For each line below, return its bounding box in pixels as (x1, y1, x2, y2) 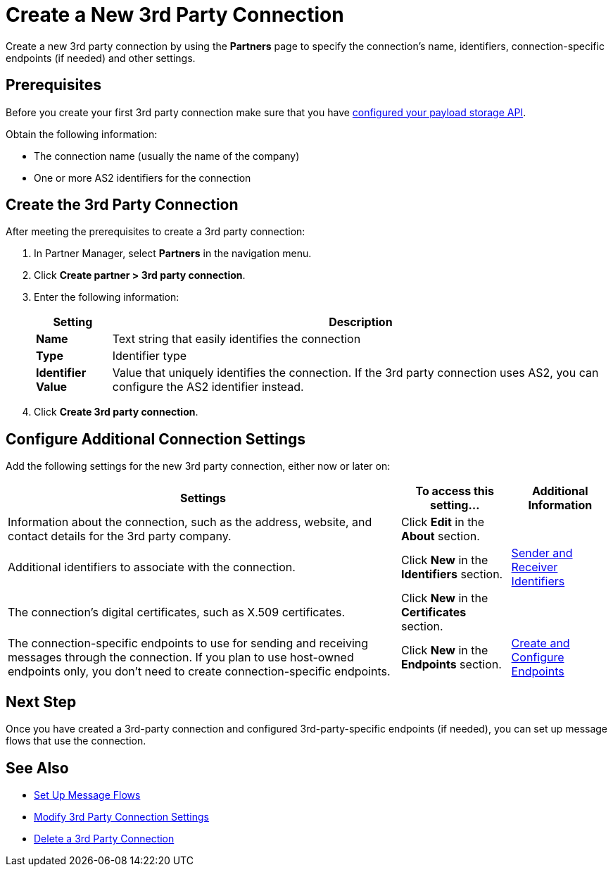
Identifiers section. (400, 567, 503, 582)
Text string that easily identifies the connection (112, 332, 361, 347)
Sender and (511, 546, 573, 561)
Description (329, 315, 393, 330)
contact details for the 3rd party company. (8, 529, 232, 544)
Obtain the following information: (6, 127, 158, 140)
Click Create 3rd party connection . (34, 406, 198, 418)
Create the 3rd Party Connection (6, 196, 239, 214)
